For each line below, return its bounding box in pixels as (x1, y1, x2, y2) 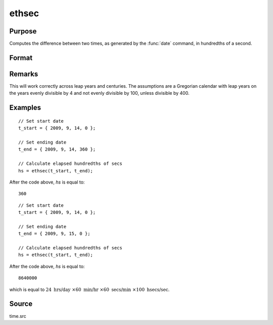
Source (9, 300, 33, 308)
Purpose (9, 27, 37, 35)
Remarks (9, 69, 38, 78)
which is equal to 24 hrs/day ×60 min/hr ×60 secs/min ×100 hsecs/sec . (9, 286, 170, 293)
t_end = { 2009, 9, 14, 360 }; (18, 147, 96, 152)
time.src (9, 313, 26, 319)
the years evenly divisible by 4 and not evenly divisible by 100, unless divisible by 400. (9, 90, 190, 96)
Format (9, 53, 33, 62)
